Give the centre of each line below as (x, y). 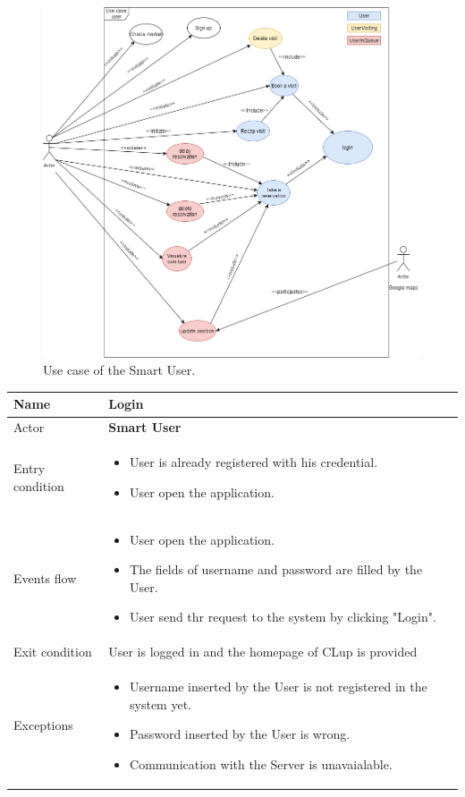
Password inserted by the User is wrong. (240, 734)
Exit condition (53, 652)
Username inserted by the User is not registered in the (279, 687)
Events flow (45, 577)
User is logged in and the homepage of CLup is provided (263, 652)
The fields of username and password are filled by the (276, 569)
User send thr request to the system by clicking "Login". (283, 617)
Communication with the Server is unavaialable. (261, 763)
